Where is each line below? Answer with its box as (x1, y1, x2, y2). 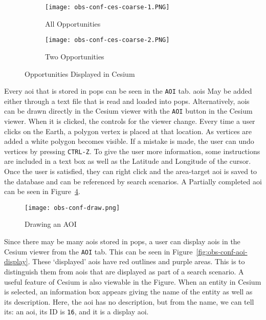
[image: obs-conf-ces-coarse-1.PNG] (45, 4, 170, 11)
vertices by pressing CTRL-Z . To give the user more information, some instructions (4, 145, 260, 156)
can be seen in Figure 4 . (4, 186, 80, 197)
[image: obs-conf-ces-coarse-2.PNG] (45, 36, 170, 44)
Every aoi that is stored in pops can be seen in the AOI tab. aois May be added (4, 86, 252, 96)
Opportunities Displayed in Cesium (25, 68, 135, 79)
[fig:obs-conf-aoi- (196, 246, 248, 257)
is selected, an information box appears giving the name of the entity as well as (4, 286, 253, 297)
